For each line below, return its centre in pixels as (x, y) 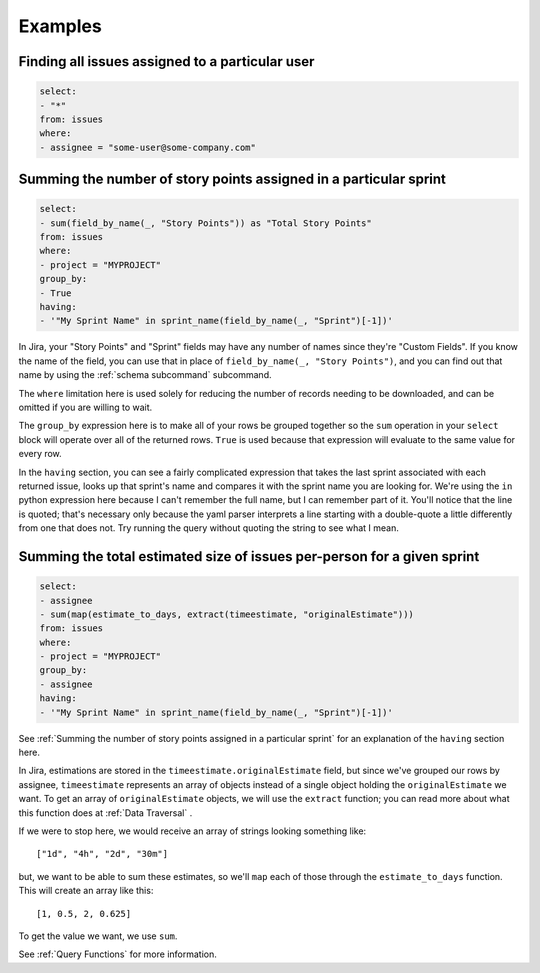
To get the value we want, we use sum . (98, 936)
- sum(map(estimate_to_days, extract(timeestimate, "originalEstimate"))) (227, 614)
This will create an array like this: (86, 891)
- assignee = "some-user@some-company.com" (148, 147)
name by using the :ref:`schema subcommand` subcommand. (145, 375)
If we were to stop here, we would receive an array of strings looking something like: (192, 831)
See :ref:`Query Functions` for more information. (117, 954)
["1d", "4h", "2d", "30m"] (102, 854)
